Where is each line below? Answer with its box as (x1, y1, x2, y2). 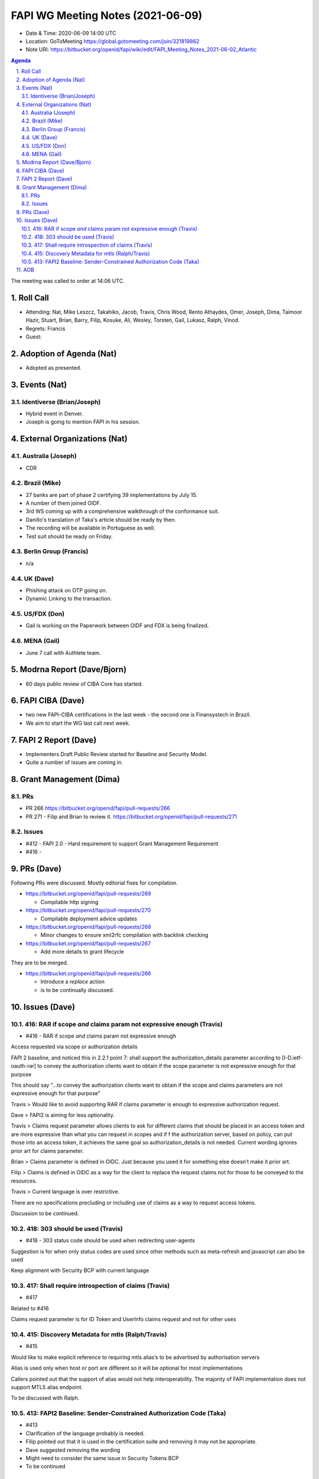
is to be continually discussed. (40, 986, 115, 993)
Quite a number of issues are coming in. (25, 759, 123, 766)
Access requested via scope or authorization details (11, 1043, 138, 1050)
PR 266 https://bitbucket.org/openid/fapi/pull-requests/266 (25, 805, 171, 812)
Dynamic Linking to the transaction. (25, 595, 112, 602)
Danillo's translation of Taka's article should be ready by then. (25, 516, 177, 523)
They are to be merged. (11, 959, 69, 966)
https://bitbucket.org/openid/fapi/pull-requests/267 (25, 939, 151, 947)
